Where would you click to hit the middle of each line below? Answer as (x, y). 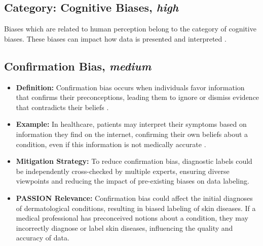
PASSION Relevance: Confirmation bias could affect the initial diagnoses (134, 198)
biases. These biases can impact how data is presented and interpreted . (115, 38)
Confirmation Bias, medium (78, 66)
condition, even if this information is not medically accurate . (111, 144)
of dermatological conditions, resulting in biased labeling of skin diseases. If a (136, 208)
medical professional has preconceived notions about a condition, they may (132, 218)
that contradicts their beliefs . (62, 107)
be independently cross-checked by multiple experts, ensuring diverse (123, 171)
